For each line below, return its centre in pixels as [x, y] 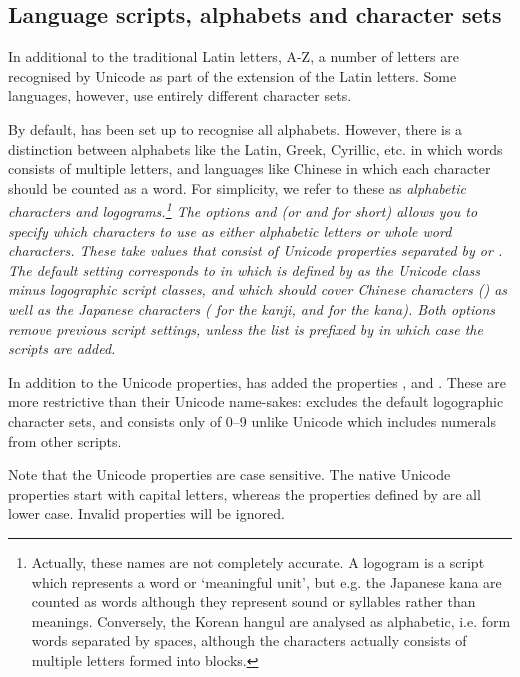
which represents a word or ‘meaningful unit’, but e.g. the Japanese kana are [266, 581]
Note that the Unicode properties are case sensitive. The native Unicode [229, 474]
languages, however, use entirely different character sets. [180, 95]
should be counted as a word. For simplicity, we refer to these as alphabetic [237, 187]
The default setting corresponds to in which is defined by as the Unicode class [244, 269]
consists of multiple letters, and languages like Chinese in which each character [249, 168]
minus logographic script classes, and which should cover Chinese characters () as [258, 289]
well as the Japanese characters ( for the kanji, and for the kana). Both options [252, 308]
